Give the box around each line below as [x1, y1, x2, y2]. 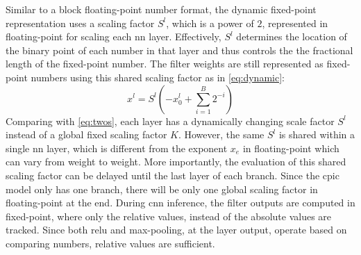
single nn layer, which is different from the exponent [6, 140, 228, 155]
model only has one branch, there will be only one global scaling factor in [6, 181, 318, 196]
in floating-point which [242, 140, 339, 155]
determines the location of [236, 29, 347, 44]
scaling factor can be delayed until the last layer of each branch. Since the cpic [6, 167, 339, 182]
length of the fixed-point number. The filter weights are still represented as [6, 56, 324, 71]
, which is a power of [166, 15, 254, 30]
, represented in [262, 15, 328, 30]
